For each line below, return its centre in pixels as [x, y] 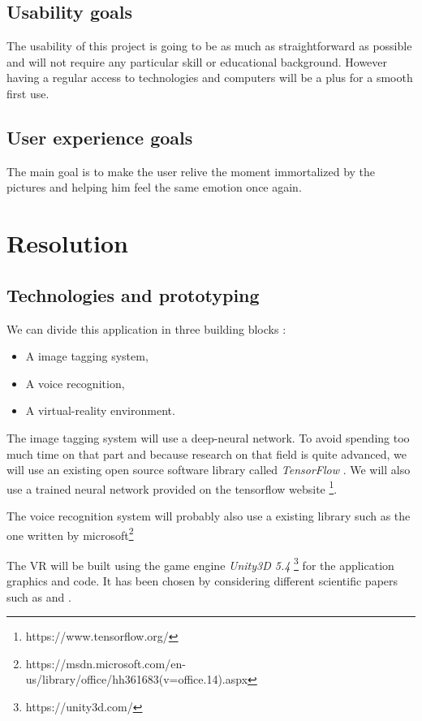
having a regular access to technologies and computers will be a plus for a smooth [210, 78]
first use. [28, 93]
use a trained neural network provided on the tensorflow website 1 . [172, 487]
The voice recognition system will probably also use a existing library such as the [209, 515]
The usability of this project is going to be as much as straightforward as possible [209, 46]
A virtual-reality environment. [100, 410]
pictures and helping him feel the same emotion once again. [154, 187]
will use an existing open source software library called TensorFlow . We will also [209, 470]
